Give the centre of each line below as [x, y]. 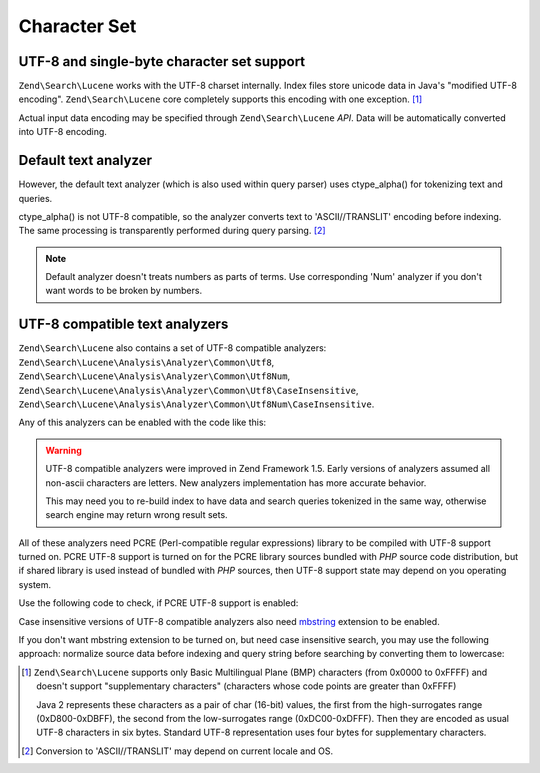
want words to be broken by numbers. [124, 291]
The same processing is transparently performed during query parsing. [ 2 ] [172, 231]
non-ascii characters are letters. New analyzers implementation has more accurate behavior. [236, 482]
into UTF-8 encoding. [62, 132]
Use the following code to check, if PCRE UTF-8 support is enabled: [158, 603]
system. [35, 584]
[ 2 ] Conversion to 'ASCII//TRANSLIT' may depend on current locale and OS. [177, 751]
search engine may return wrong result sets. [137, 515]
